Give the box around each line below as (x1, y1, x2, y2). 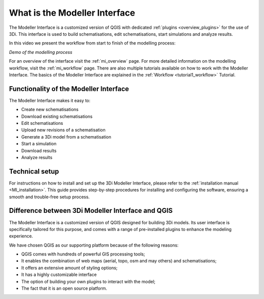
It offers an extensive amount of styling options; (21, 265, 118, 271)
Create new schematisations (21, 107, 79, 113)
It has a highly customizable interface (21, 272, 97, 277)
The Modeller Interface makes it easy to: (9, 97, 90, 103)
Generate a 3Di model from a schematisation (21, 134, 111, 139)
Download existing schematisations (21, 113, 93, 119)
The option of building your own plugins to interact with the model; (21, 278, 156, 284)
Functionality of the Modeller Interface (9, 85, 129, 93)
